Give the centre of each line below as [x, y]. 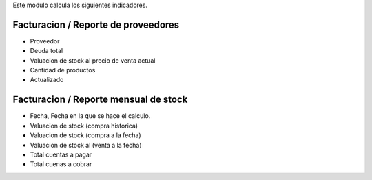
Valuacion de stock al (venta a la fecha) [86, 145]
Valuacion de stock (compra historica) [84, 126]
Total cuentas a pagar [61, 154]
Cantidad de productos [63, 70]
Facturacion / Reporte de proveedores [96, 24]
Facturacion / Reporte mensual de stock [100, 100]
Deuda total [46, 51]
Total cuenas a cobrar [61, 164]
